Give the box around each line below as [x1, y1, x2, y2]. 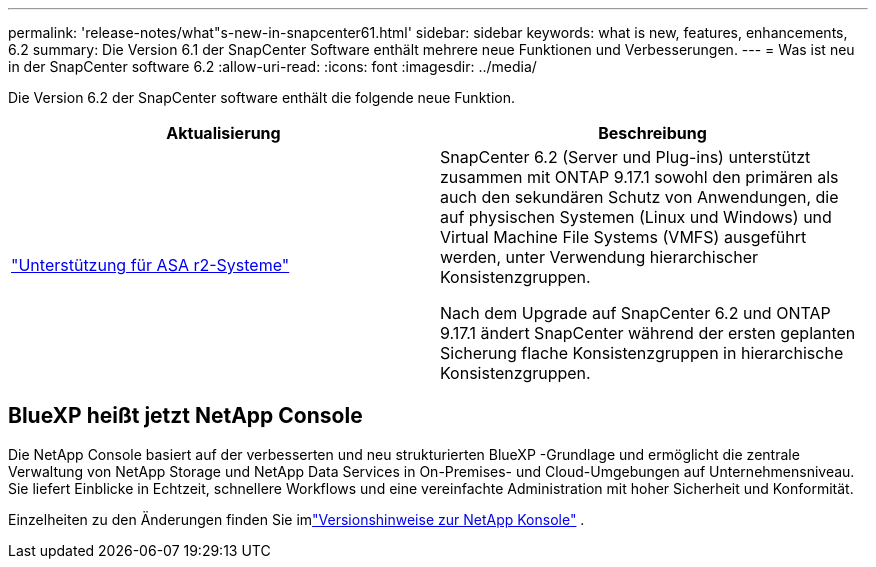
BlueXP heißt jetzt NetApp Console [8, 403, 363, 429]
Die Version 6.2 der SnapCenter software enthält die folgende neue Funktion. [8, 89, 515, 106]
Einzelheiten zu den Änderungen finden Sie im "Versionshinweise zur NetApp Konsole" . [8, 510, 585, 528]
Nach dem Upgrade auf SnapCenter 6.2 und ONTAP [440, 303, 831, 323]
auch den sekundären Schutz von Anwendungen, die [440, 187, 839, 207]
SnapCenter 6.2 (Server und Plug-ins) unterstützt [440, 147, 811, 167]
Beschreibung [598, 123, 707, 143]
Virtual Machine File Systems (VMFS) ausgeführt [440, 227, 807, 247]
